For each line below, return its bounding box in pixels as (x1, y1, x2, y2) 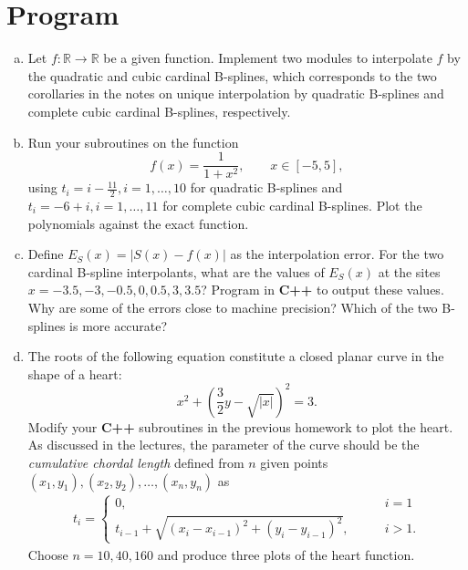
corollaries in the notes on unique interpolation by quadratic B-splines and (27, 84, 444, 103)
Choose (27, 544, 68, 564)
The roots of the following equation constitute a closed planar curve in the (27, 347, 444, 366)
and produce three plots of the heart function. (157, 544, 415, 564)
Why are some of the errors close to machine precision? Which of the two (27, 297, 438, 316)
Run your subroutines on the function (27, 132, 239, 151)
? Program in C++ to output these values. (201, 280, 444, 299)
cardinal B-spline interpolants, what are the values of (27, 262, 325, 281)
